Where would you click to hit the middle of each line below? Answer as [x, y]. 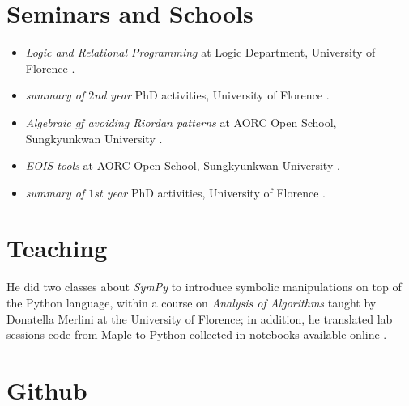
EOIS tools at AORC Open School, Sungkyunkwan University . [183, 165]
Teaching [57, 248]
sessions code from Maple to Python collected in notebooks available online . [197, 334]
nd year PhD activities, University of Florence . [212, 95]
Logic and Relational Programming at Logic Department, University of [200, 52]
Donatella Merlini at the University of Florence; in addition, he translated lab [200, 318]
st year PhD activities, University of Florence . [210, 192]
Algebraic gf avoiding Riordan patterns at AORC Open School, [181, 122]
